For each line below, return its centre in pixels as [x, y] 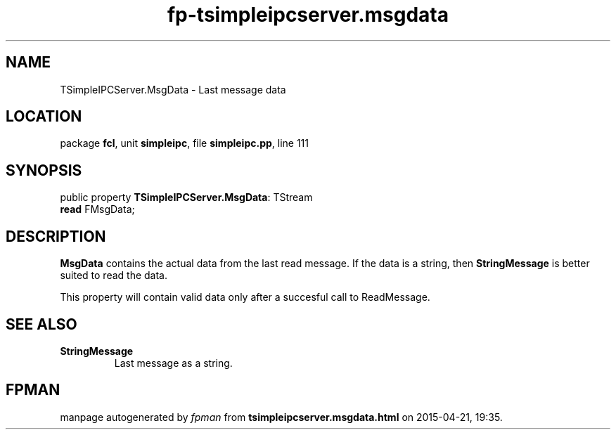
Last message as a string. [173, 363]
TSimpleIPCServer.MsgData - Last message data [173, 89]
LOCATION [44, 117]
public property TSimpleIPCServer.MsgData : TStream [186, 197]
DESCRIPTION [56, 236]
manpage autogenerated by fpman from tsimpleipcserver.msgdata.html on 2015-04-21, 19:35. [281, 417]
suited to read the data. [114, 275]
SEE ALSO [41, 324]
